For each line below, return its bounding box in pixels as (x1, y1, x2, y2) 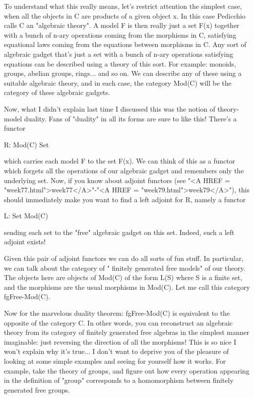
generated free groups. (4, 384, 70, 395)
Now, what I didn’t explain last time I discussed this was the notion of (4, 103, 215, 114)
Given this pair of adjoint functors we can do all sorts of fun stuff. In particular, (4, 253, 244, 263)
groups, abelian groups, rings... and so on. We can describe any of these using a (4, 68, 242, 78)
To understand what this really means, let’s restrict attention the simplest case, (4, 1, 242, 11)
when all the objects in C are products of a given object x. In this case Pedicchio (4, 10, 246, 21)
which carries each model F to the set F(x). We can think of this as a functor (4, 156, 235, 166)
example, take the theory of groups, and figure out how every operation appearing (4, 365, 250, 375)
